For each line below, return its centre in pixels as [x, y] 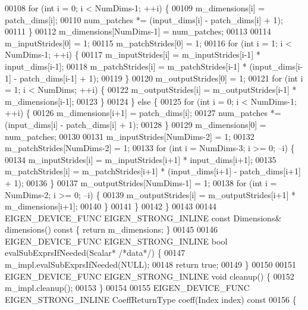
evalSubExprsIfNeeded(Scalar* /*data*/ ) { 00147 [95, 253]
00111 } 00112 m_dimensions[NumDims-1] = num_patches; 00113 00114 [138, 31]
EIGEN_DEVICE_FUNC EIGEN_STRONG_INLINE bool [116, 241]
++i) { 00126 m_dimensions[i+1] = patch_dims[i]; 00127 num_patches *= [143, 113]
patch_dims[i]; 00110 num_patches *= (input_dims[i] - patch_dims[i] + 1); [144, 19]
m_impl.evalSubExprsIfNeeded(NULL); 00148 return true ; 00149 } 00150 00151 [151, 264]
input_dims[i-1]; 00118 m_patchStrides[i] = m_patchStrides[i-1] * [126, 66]
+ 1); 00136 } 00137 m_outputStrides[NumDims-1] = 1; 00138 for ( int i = [141, 182]
